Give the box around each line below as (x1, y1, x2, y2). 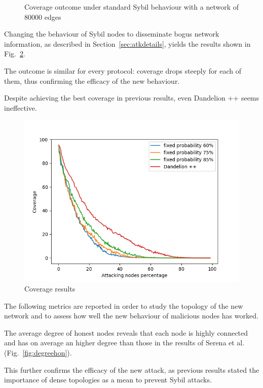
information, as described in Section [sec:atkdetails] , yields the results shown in (4, 38, 251, 49)
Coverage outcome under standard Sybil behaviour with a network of (24, 2, 239, 12)
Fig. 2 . (4, 48, 25, 59)
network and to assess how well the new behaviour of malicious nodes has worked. (4, 310, 258, 321)
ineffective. (4, 102, 37, 113)
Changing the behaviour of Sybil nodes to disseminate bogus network (4, 28, 219, 39)
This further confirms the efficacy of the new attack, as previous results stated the (4, 364, 259, 375)
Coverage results (24, 283, 76, 294)
